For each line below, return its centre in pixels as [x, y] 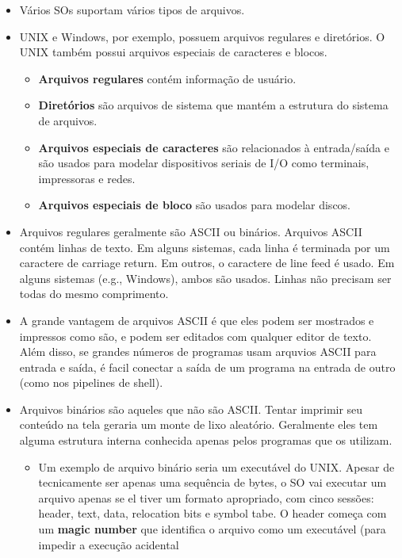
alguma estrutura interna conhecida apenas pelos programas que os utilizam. [206, 440]
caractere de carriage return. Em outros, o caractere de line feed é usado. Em [207, 263]
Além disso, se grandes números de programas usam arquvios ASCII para [198, 352]
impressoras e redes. [87, 178]
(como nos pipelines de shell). [91, 382]
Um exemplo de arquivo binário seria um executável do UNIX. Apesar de [216, 466]
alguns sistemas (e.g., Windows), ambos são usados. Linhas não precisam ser [205, 278]
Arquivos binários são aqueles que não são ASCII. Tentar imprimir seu [191, 409]
